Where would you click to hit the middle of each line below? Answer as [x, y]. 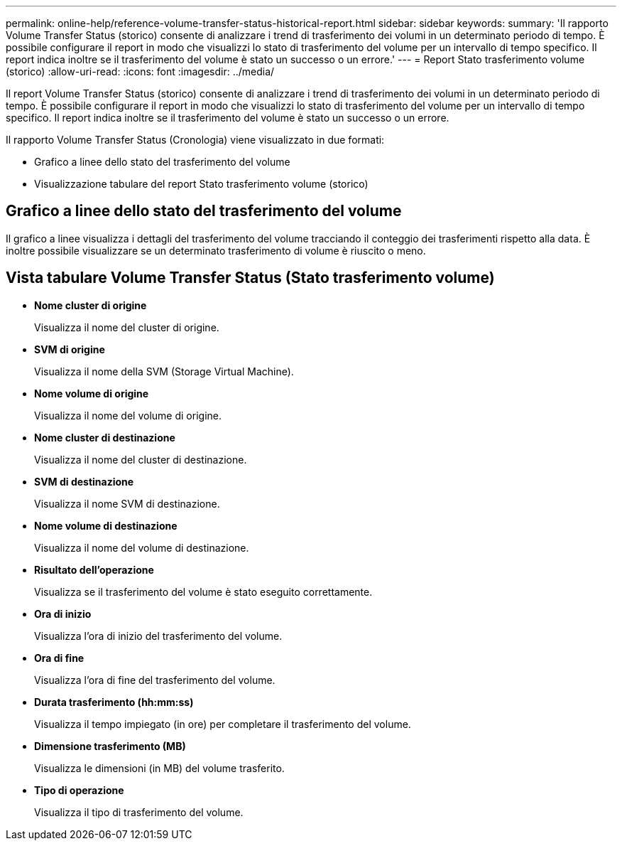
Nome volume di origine [92, 393]
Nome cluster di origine [91, 305]
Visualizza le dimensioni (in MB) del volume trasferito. [159, 768]
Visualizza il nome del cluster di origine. [127, 327]
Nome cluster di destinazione [105, 437]
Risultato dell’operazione [94, 569]
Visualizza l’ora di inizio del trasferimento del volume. [158, 636]
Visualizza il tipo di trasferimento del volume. [139, 812]
